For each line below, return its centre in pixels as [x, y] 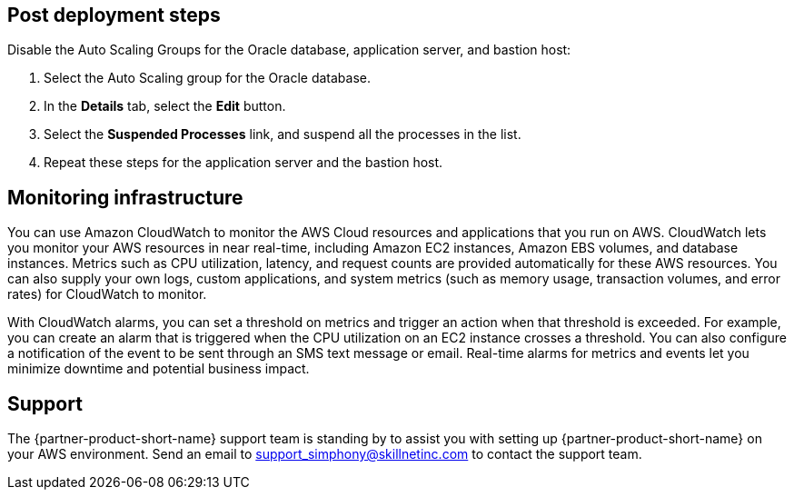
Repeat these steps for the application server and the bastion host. [243, 163]
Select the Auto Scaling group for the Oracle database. [208, 78]
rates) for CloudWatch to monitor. [107, 294]
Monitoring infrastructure [125, 197]
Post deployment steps [114, 15]
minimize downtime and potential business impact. [159, 369]
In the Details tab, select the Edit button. [165, 106]
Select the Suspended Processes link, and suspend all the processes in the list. [283, 134]
